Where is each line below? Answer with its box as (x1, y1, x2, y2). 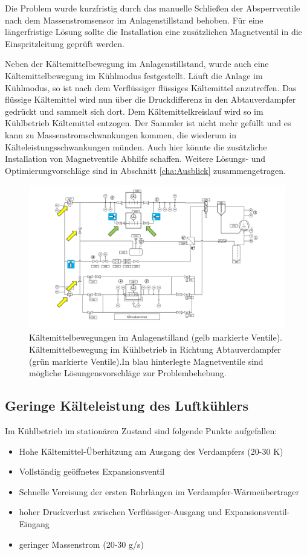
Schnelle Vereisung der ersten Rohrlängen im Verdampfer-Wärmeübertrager (19, 485, 299, 498)
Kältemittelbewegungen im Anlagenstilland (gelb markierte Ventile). (29, 331, 283, 344)
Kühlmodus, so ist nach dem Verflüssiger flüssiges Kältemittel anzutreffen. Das (5, 81, 297, 94)
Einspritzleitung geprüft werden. (5, 37, 124, 50)
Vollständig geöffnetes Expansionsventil (19, 465, 165, 478)
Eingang (19, 517, 50, 530)
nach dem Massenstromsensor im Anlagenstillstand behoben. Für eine (5, 13, 263, 26)
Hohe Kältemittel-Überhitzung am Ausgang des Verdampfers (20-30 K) (19, 444, 283, 457)
